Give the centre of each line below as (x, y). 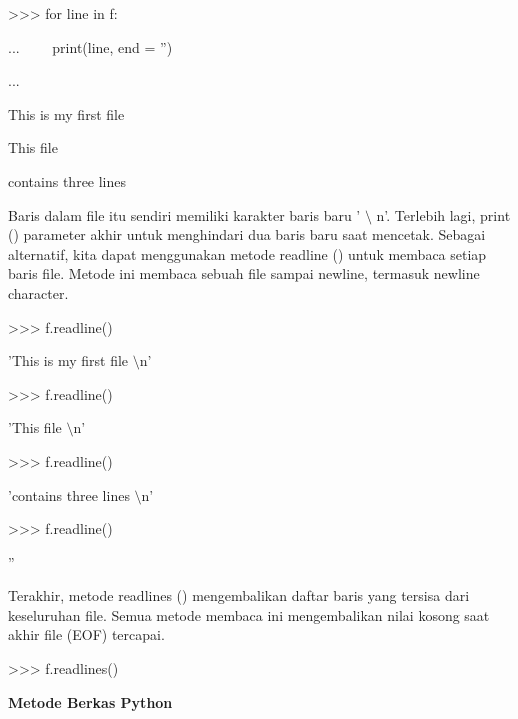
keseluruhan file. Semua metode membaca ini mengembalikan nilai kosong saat (249, 614)
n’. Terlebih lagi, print (443, 214)
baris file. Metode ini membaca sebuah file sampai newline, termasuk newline (244, 273)
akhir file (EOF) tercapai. (86, 634)
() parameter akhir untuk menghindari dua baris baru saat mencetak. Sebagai (247, 234)
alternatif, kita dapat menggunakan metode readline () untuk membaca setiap (247, 253)
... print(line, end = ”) (90, 46)
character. (38, 292)
